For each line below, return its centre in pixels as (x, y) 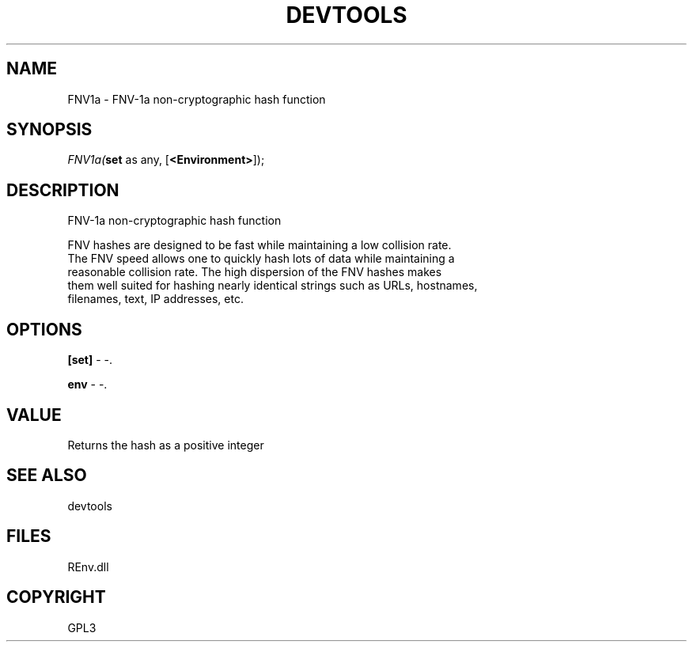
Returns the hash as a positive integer (166, 445)
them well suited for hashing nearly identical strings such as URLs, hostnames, (273, 286)
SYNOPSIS (49, 130)
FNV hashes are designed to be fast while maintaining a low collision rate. (259, 245)
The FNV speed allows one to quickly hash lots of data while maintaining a (261, 259)
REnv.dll (88, 567)
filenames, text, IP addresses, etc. (155, 299)
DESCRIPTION (63, 190)
